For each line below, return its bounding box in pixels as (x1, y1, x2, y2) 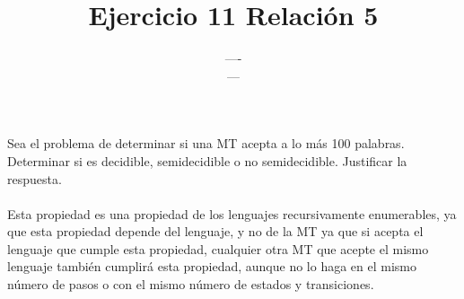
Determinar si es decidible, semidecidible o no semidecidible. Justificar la (7, 151, 407, 170)
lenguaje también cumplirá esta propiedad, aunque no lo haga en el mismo (7, 257, 417, 276)
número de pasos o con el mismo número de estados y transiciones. (7, 275, 374, 294)
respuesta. (7, 169, 62, 188)
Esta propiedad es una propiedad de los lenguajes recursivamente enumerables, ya (7, 204, 457, 223)
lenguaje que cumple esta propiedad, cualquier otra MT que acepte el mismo (7, 239, 429, 258)
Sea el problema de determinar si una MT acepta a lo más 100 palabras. (7, 134, 405, 153)
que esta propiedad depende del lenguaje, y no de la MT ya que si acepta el (7, 222, 424, 241)
